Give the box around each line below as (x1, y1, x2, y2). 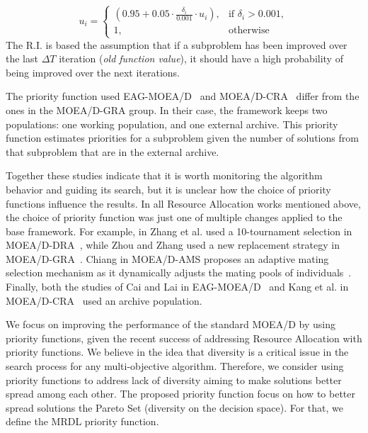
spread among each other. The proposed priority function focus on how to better (6, 386, 355, 401)
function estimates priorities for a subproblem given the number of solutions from (6, 130, 359, 145)
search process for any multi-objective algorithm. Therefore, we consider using (6, 359, 344, 373)
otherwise (228, 26, 270, 36)
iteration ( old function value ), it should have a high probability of (59, 51, 343, 66)
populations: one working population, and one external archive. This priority (6, 116, 338, 131)
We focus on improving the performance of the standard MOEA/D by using (6, 317, 335, 332)
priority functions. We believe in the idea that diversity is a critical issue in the (6, 344, 349, 359)
